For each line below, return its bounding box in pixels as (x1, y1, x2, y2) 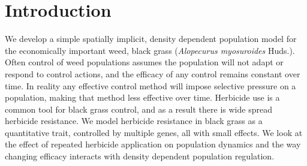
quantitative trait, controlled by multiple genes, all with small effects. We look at (5, 126, 303, 138)
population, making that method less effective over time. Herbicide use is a (5, 91, 280, 104)
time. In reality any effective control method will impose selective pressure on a (5, 79, 296, 92)
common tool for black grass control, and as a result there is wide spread (5, 102, 272, 115)
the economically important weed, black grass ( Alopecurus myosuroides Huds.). (5, 44, 295, 56)
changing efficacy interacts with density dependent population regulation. (5, 150, 275, 162)
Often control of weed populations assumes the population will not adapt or (5, 56, 284, 68)
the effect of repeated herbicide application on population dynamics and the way (5, 138, 301, 150)
